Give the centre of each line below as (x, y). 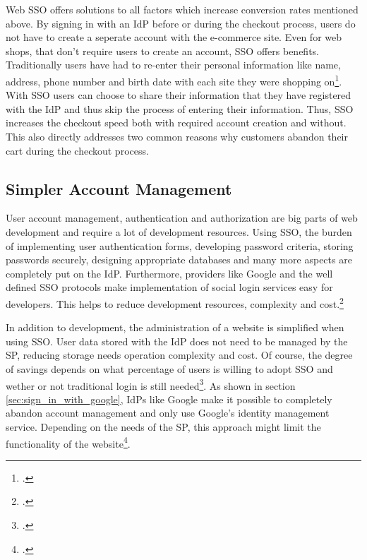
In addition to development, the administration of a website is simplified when (175, 327)
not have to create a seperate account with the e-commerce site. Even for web (174, 37)
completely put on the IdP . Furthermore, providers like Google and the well (169, 273)
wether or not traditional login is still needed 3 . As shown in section (151, 384)
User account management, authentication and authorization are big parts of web (182, 218)
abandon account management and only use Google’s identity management (168, 413)
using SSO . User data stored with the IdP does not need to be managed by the (177, 341)
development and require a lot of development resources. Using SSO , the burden (179, 231)
